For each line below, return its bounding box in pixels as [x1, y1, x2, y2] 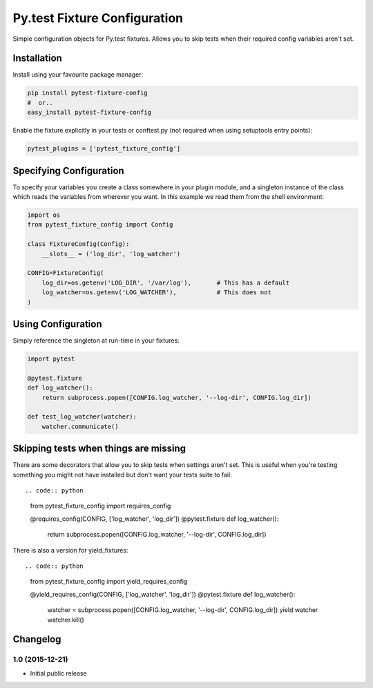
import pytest [27, 355, 75, 363]
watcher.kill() [47, 615, 84, 624]
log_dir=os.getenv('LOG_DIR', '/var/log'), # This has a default [41, 278, 290, 287]
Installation [12, 52, 62, 64]
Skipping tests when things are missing [12, 443, 186, 455]
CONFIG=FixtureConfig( [27, 269, 104, 277]
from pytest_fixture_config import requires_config [30, 501, 171, 510]
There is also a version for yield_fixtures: [12, 546, 128, 554]
